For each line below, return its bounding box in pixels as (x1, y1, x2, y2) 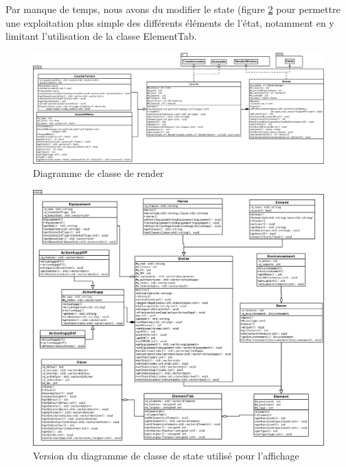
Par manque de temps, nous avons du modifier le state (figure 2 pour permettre (5, 2, 341, 16)
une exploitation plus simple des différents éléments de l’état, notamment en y (5, 15, 334, 29)
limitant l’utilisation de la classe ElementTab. (5, 29, 197, 43)
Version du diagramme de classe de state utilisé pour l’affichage (33, 448, 299, 462)
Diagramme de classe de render (33, 166, 164, 180)
